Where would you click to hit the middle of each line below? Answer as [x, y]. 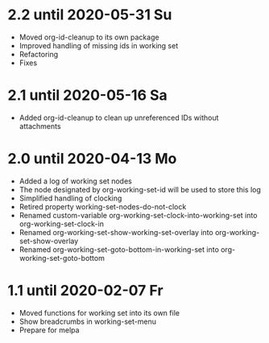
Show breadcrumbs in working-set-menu [87, 321]
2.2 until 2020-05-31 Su [90, 15]
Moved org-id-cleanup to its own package [89, 37]
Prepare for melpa [49, 330]
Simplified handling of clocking [70, 198]
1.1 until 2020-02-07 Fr [85, 291]
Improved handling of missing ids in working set [99, 45]
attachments [40, 126]
